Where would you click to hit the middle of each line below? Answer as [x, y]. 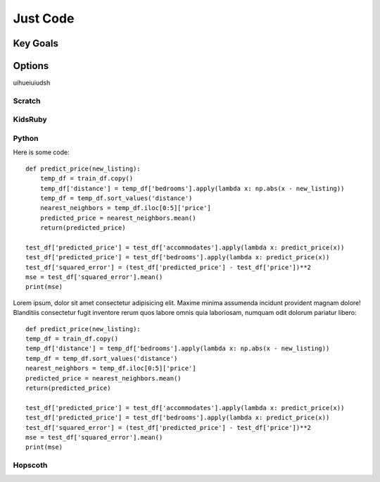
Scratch [27, 101]
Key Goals [36, 43]
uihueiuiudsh [32, 83]
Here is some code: [41, 152]
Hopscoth [30, 465]
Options [31, 66]
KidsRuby [30, 120]
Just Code [44, 18]
